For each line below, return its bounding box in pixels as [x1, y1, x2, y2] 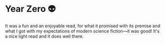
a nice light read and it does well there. [5, 33, 84, 39]
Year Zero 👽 [5, 3, 56, 15]
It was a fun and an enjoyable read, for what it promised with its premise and [5, 22, 161, 29]
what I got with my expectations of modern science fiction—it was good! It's [5, 28, 160, 34]
